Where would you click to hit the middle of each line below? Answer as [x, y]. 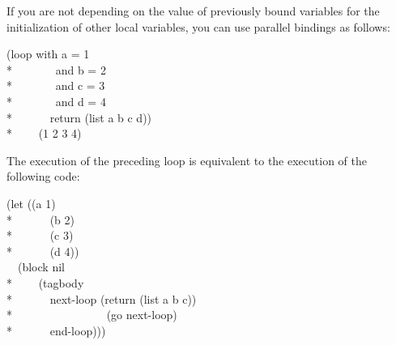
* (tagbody [45, 282]
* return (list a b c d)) [79, 117]
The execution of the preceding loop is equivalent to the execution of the [187, 160]
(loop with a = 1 [48, 54]
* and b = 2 [56, 69]
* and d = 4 [56, 101]
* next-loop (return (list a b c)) [102, 298]
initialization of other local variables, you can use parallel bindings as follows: [198, 26]
